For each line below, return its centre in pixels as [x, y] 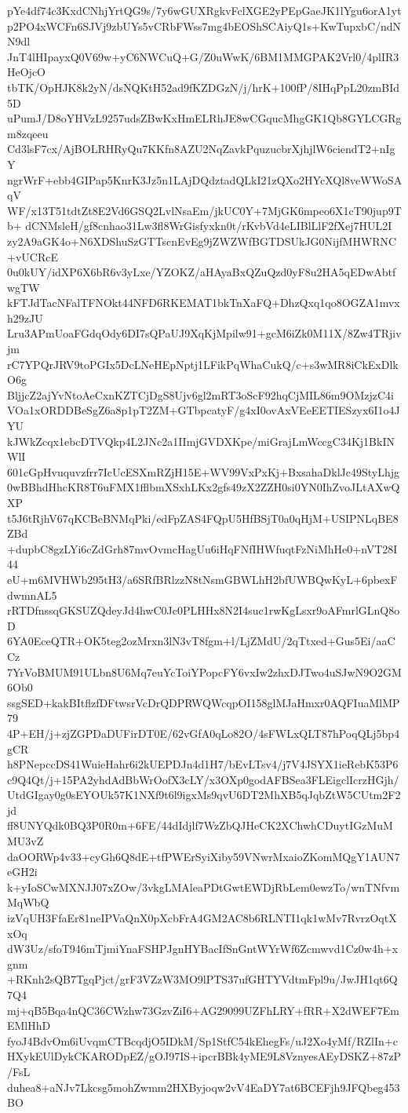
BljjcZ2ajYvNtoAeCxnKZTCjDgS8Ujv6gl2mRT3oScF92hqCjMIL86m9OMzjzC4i [200, 394]
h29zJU [25, 317]
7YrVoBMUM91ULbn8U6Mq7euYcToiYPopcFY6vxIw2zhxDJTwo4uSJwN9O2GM [204, 671]
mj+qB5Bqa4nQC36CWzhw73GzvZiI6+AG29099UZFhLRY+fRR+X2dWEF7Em [203, 1010]
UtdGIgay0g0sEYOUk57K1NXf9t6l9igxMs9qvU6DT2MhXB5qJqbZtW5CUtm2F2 [204, 795]
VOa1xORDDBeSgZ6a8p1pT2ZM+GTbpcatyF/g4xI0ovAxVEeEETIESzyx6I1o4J [204, 410]
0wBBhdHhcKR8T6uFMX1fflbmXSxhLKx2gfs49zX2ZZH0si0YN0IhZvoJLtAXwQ [204, 487]
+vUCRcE [33, 256]
